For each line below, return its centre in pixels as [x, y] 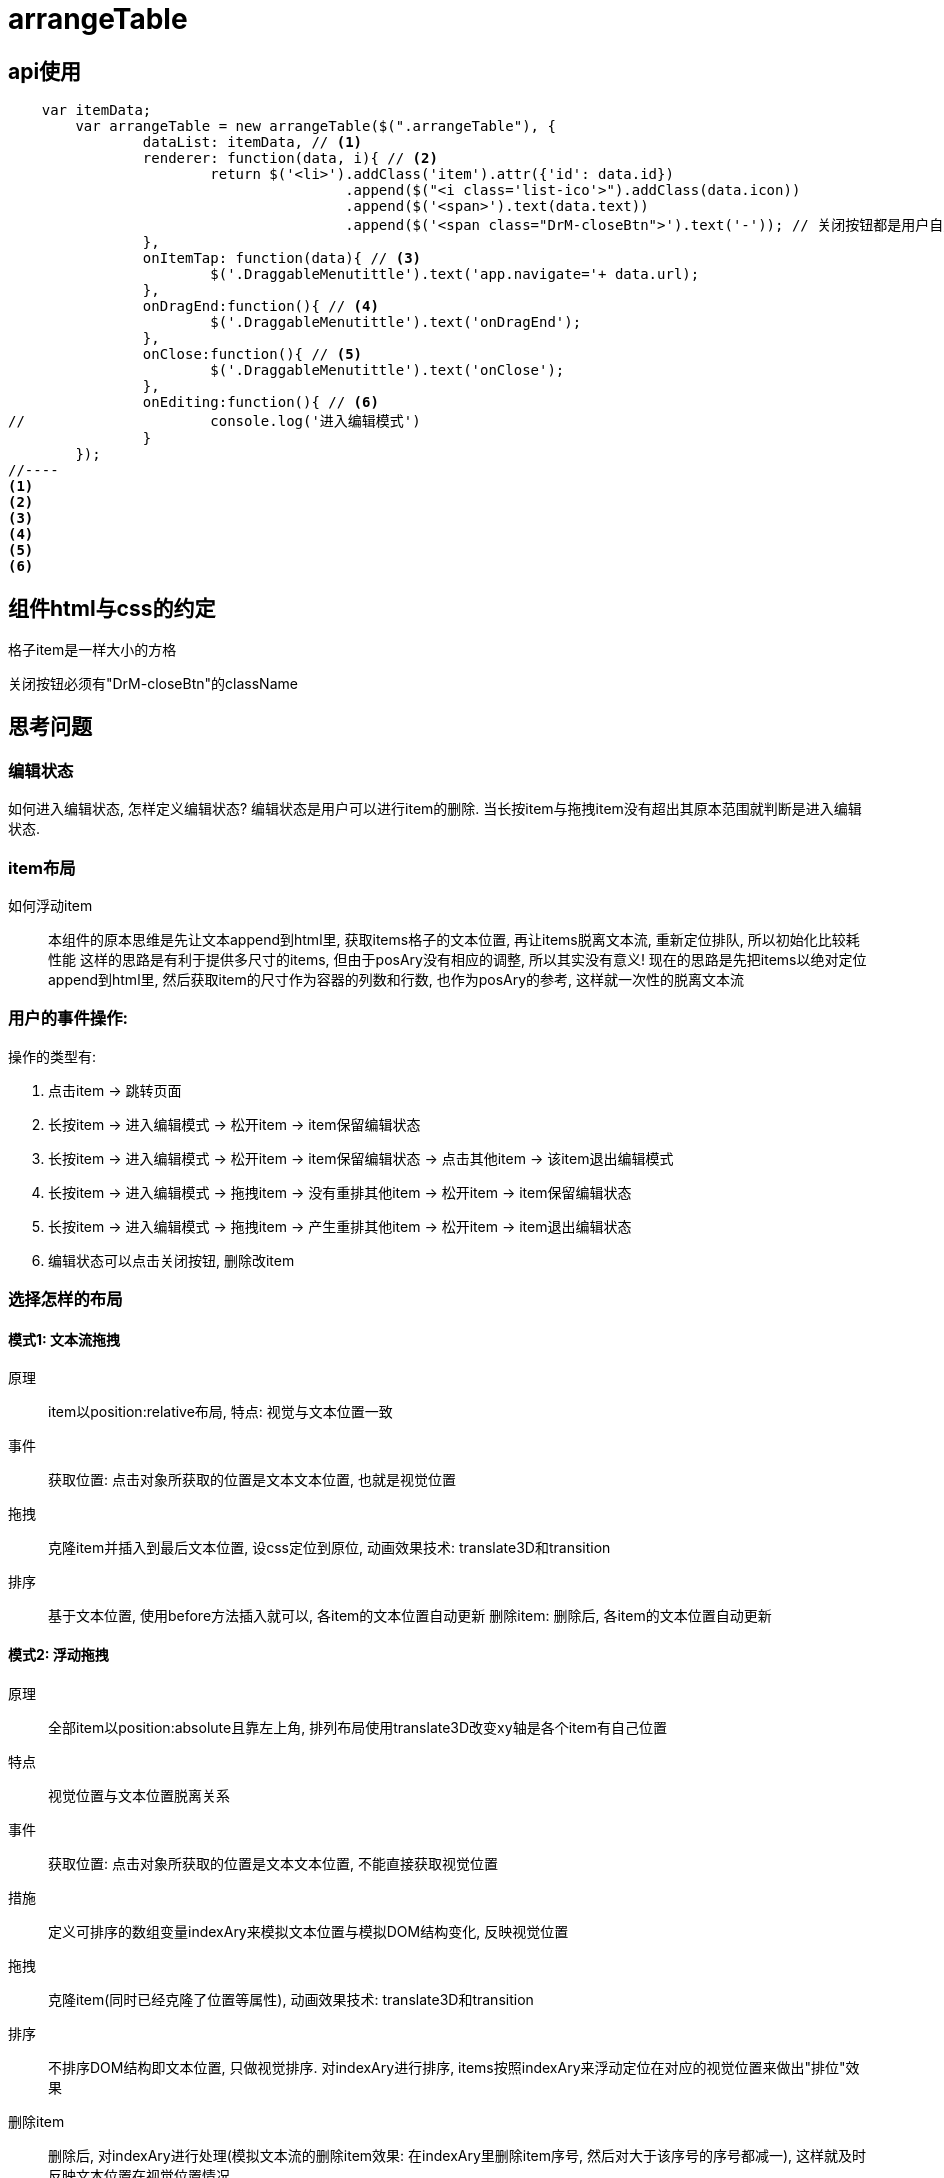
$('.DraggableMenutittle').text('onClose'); [387, 370]
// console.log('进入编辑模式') [214, 421]
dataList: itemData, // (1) [252, 142]
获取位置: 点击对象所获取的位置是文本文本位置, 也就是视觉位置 [252, 1480]
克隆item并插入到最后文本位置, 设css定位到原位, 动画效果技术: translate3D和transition [329, 1548]
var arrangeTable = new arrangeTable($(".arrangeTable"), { [315, 126]
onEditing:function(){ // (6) [260, 402]
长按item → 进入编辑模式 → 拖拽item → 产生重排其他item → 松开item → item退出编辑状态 [340, 1226]
